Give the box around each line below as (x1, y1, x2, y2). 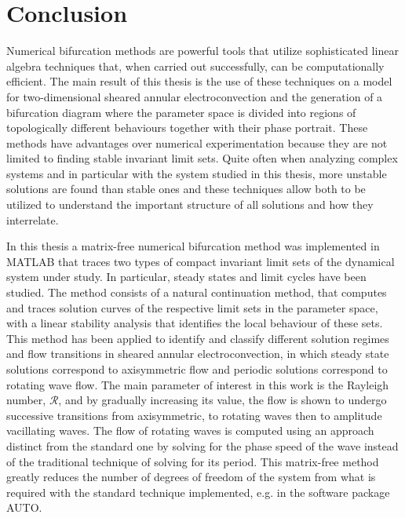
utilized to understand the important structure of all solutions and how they (6, 196, 374, 213)
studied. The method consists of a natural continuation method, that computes (6, 284, 387, 301)
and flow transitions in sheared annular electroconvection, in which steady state (6, 345, 389, 362)
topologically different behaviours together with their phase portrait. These (6, 119, 368, 136)
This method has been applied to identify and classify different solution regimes (6, 330, 389, 346)
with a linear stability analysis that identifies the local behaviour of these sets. (6, 315, 383, 331)
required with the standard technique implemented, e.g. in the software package (6, 483, 390, 500)
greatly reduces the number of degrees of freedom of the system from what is (6, 469, 376, 485)
